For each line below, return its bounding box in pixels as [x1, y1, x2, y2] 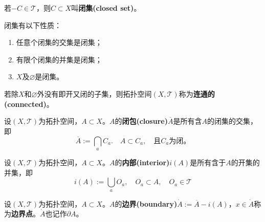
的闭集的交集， [207, 116, 257, 126]
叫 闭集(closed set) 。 [71, 3, 141, 13]
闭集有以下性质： [4, 19, 61, 30]
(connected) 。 [4, 98, 54, 109]
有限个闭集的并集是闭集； [16, 54, 102, 64]
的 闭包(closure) [115, 116, 168, 126]
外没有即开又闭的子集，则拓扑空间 [37, 88, 152, 99]
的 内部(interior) [115, 157, 170, 167]
